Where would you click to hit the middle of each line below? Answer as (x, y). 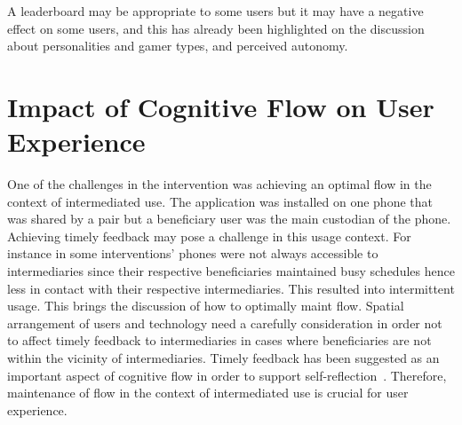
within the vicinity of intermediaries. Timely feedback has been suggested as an (223, 358)
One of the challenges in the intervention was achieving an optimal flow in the (219, 184)
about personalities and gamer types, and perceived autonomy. (178, 46)
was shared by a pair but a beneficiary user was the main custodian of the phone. (229, 219)
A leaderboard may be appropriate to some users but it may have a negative (215, 11)
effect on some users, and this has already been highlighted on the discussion (216, 28)
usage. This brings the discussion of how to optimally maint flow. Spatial (206, 306)
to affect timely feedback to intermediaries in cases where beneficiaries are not (219, 340)
